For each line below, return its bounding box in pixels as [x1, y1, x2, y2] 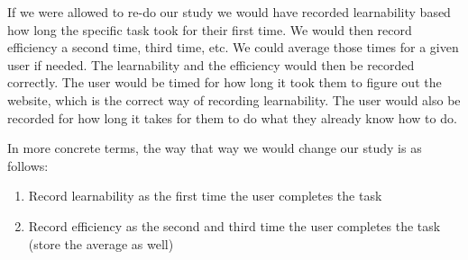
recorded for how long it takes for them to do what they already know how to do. [7, 108, 457, 127]
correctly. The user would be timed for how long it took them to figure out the [7, 73, 442, 92]
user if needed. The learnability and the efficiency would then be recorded [7, 55, 415, 74]
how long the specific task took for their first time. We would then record [7, 20, 412, 39]
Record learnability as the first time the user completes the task [28, 186, 382, 205]
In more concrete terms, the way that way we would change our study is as [7, 139, 422, 157]
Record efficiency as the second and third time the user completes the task [28, 216, 441, 235]
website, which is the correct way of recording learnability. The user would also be [7, 90, 461, 109]
